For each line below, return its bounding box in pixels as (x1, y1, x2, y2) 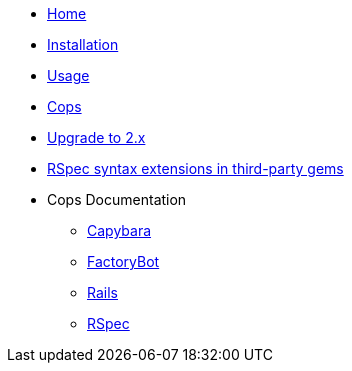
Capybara (87, 222, 152, 239)
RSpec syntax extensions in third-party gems (47, 160, 344, 177)
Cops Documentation (47, 191, 187, 208)
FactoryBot (87, 253, 160, 270)
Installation (47, 36, 119, 53)
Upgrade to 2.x (47, 129, 146, 146)
